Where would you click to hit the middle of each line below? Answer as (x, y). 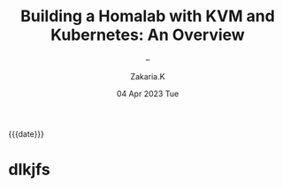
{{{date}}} (27, 133)
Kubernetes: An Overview (148, 35)
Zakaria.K (148, 76)
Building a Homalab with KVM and (148, 16)
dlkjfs (29, 170)
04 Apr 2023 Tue (148, 94)
